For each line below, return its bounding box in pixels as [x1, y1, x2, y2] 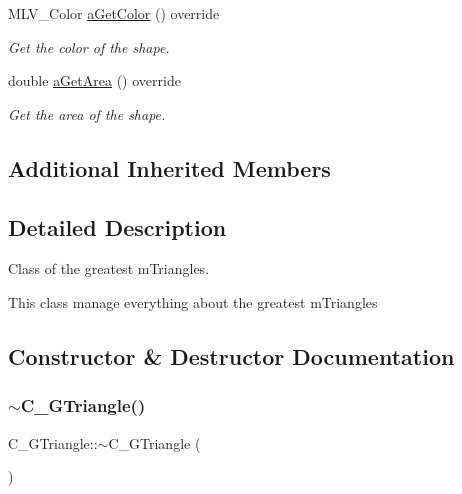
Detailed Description [8, 211, 227, 242]
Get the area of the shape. [8, 103, 166, 124]
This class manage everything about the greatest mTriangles [8, 291, 378, 312]
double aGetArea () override [8, 70, 181, 91]
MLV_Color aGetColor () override [8, 3, 220, 23]
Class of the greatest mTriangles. [8, 258, 210, 279]
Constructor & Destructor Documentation [8, 340, 455, 371]
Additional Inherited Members [8, 152, 331, 183]
